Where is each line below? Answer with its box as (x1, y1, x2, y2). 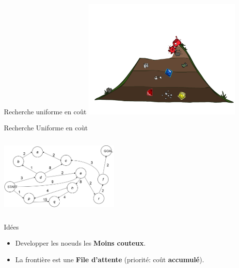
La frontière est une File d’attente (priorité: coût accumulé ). (15, 254, 204, 264)
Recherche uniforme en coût (4, 106, 87, 116)
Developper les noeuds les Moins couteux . (15, 238, 146, 248)
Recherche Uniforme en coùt (4, 123, 88, 133)
